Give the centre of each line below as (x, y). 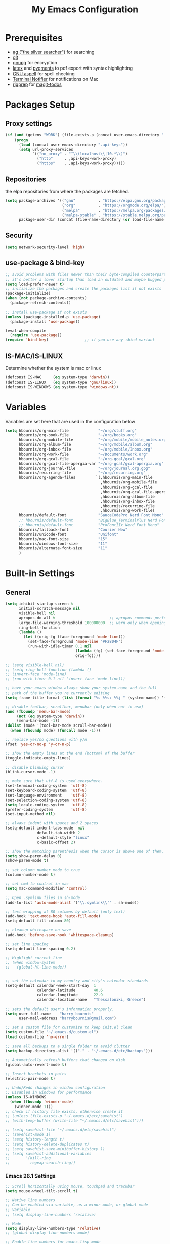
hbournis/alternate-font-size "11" (63, 548)
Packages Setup (40, 105)
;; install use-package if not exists (46, 312)
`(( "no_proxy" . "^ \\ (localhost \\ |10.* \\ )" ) (80, 154)
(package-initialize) (28, 293)
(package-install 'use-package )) (45, 321)
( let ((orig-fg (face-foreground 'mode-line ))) (74, 637)
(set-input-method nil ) (30, 814)
